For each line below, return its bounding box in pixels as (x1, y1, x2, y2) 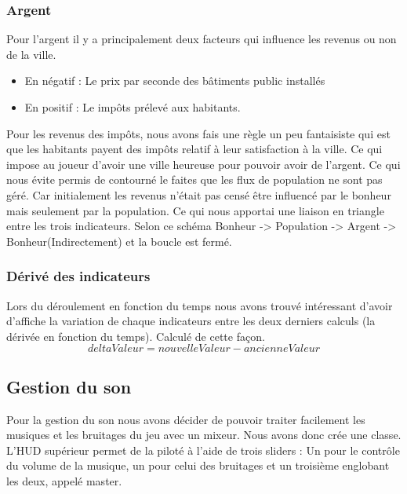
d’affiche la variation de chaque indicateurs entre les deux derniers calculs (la (6, 313, 376, 329)
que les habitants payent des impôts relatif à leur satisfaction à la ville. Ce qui (6, 141, 383, 157)
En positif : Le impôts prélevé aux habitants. (24, 99, 241, 115)
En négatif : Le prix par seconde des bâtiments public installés (24, 72, 325, 89)
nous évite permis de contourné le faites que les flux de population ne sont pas (6, 171, 383, 188)
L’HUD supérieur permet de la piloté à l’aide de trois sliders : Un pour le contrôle (6, 441, 400, 458)
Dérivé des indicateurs (6, 266, 151, 286)
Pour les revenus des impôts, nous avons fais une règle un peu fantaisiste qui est (6, 125, 391, 141)
